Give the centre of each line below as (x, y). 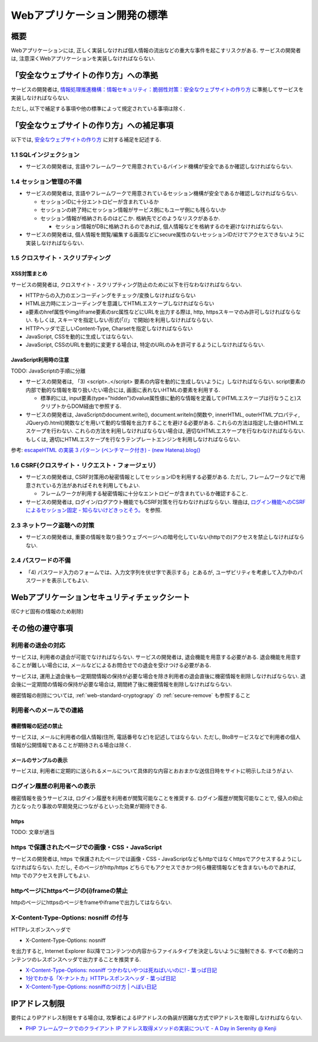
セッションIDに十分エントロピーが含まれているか (100, 202)
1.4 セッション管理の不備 (46, 182)
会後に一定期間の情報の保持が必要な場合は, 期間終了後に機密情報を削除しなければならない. (122, 684)
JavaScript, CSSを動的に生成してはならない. (79, 337)
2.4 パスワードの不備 (41, 560)
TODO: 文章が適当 (33, 832)
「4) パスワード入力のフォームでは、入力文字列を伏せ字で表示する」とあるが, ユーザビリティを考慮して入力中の (162, 572)
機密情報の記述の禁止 (37, 726)
